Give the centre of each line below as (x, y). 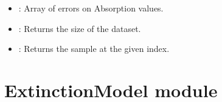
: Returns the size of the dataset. (80, 28)
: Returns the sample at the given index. (94, 49)
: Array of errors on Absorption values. (91, 8)
